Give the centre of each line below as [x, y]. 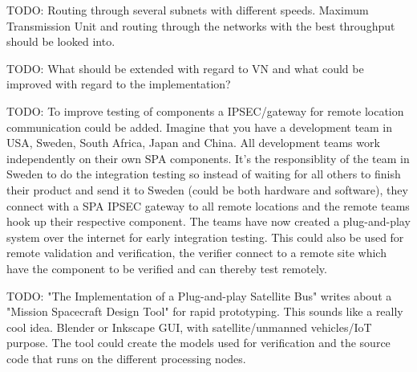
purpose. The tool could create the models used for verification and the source [198, 343]
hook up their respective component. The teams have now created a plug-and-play [208, 221]
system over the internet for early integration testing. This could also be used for [205, 237]
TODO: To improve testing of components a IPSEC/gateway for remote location [205, 110]
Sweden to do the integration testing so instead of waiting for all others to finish [204, 174]
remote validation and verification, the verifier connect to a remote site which [196, 253]
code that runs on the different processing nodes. [126, 358]
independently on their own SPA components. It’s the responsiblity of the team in [208, 158]
